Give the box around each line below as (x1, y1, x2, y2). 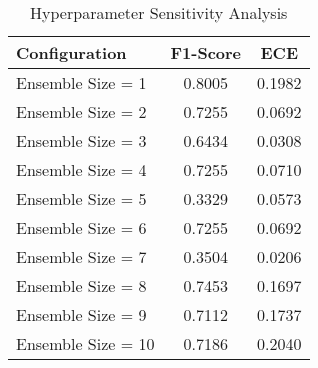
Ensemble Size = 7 (16, 245, 147, 268)
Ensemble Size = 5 (16, 187, 147, 210)
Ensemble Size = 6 (16, 216, 147, 239)
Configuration (16, 41, 127, 64)
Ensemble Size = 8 (16, 274, 147, 297)
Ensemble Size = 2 (16, 100, 147, 123)
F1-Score (170, 41, 242, 64)
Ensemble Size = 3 (16, 129, 147, 152)
